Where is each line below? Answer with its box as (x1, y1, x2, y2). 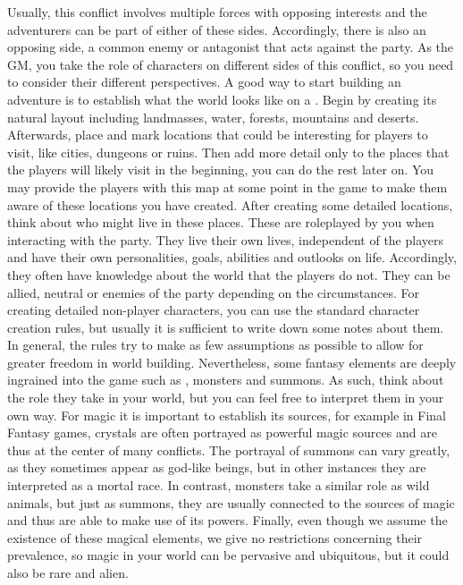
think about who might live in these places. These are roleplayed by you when (7, 213, 434, 232)
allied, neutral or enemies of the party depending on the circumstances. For (7, 283, 420, 301)
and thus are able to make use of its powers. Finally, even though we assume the (7, 511, 448, 530)
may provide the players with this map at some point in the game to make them (7, 177, 448, 196)
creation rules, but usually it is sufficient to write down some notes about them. (7, 318, 444, 336)
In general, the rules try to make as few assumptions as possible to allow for (7, 335, 424, 354)
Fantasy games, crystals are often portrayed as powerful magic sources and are (7, 423, 437, 442)
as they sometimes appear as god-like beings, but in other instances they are (7, 458, 426, 477)
